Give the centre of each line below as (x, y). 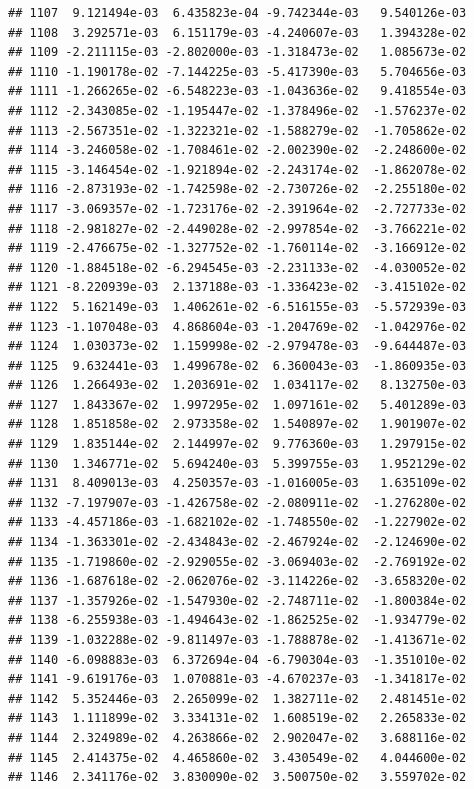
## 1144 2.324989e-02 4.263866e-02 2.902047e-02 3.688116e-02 (237, 737)
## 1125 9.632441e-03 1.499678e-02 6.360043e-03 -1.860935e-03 (237, 365)
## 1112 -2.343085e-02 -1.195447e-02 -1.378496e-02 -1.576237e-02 (237, 110)
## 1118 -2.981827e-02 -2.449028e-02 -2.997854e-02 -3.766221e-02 (237, 228)
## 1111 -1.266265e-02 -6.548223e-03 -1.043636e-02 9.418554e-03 (237, 91)
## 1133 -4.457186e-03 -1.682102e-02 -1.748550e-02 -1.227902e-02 (237, 522)
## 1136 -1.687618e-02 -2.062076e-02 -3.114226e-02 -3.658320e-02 (237, 581)
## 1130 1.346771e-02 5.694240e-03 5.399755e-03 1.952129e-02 (237, 463)
